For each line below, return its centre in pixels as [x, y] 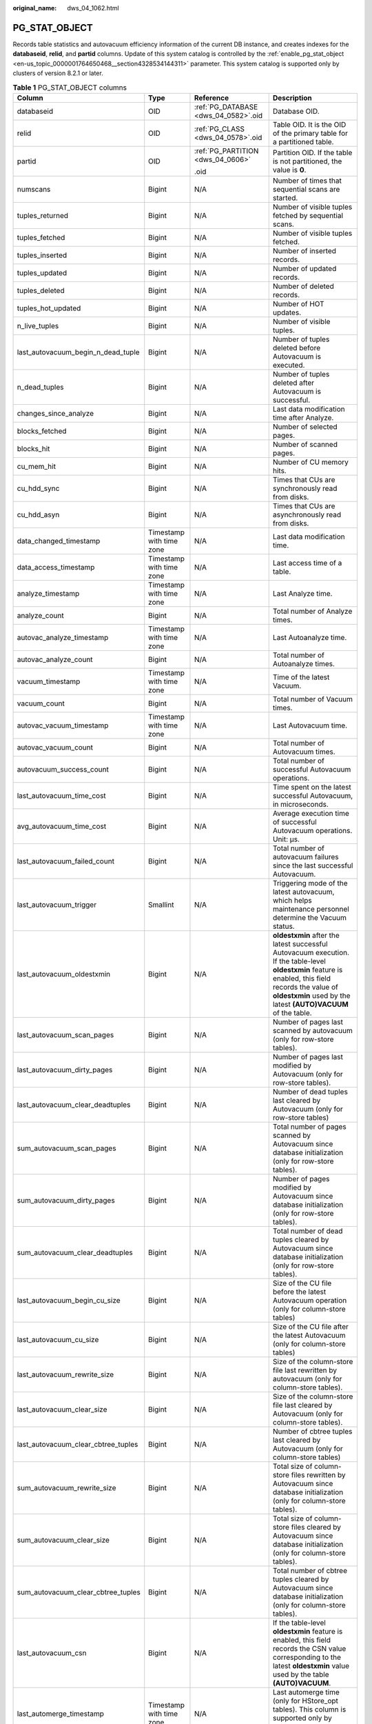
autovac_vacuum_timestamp [63, 725]
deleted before [297, 348]
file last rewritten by [305, 1370]
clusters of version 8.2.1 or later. [58, 73]
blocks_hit [33, 448]
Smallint [161, 905]
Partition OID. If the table [312, 152]
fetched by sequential [308, 215]
